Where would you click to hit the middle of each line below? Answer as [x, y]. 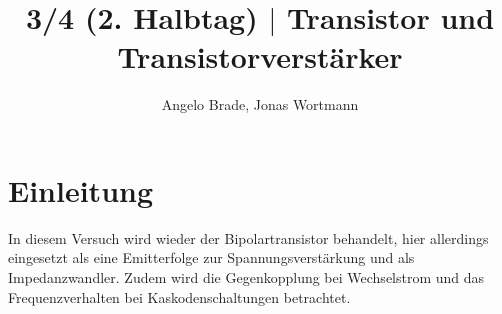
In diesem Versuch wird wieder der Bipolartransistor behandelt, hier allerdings [248, 237]
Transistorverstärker [260, 56]
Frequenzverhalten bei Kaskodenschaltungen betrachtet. [179, 296]
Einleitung [81, 189]
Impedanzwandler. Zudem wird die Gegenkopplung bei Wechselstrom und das [246, 277]
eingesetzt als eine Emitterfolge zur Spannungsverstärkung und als [211, 257]
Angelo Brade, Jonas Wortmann [260, 104]
